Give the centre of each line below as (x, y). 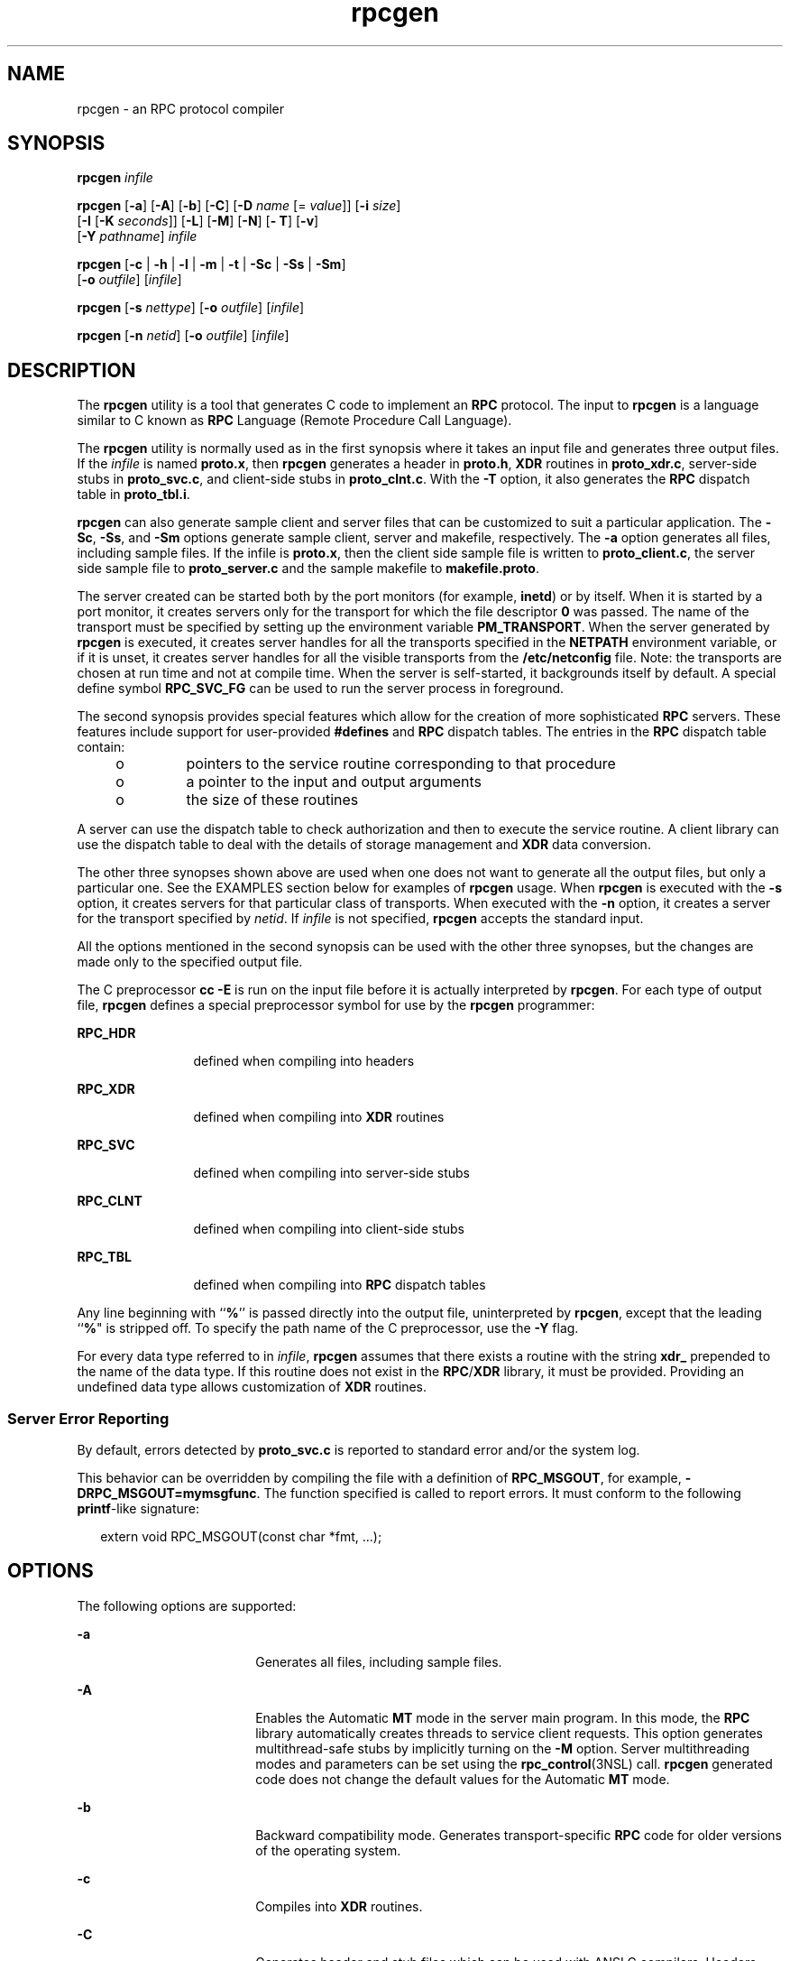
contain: (101, 747)
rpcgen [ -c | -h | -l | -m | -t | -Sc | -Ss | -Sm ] (211, 264)
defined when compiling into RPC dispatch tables (340, 1285)
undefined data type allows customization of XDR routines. (252, 1387)
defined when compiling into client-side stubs (329, 1229)
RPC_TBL (104, 1257)
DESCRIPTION (72, 370)
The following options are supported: (187, 1605)
